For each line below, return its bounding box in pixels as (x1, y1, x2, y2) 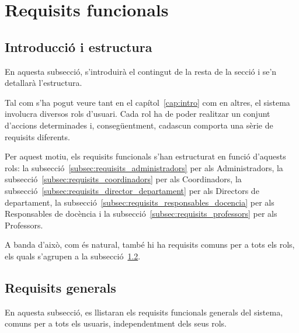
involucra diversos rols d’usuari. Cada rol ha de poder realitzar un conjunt (5, 107, 270, 120)
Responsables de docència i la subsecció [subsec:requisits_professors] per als (5, 207, 277, 220)
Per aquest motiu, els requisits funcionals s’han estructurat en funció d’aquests (5, 150, 286, 162)
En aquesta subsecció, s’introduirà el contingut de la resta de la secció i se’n (5, 65, 277, 77)
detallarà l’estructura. (5, 77, 82, 89)
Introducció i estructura (5, 37, 152, 56)
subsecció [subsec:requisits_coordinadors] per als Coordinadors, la (5, 173, 242, 185)
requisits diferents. (5, 130, 70, 143)
